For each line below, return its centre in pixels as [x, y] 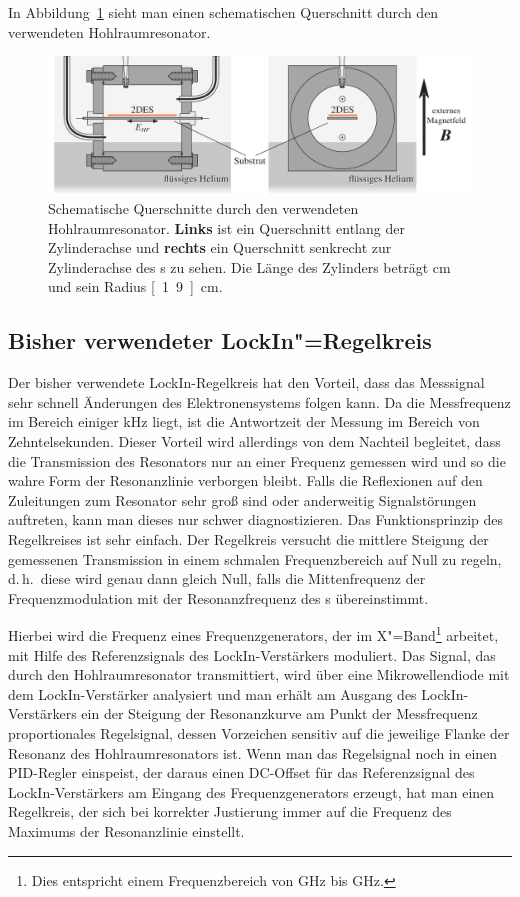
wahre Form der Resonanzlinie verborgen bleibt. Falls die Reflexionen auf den [245, 480]
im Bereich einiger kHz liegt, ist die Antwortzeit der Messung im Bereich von [244, 421]
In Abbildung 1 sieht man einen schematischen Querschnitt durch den [223, 12]
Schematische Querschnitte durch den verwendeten [203, 208]
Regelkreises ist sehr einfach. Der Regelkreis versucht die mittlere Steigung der [248, 539]
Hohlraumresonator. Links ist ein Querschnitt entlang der [226, 227]
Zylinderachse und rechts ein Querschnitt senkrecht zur [220, 247]
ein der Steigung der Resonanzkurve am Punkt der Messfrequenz [279, 713]
